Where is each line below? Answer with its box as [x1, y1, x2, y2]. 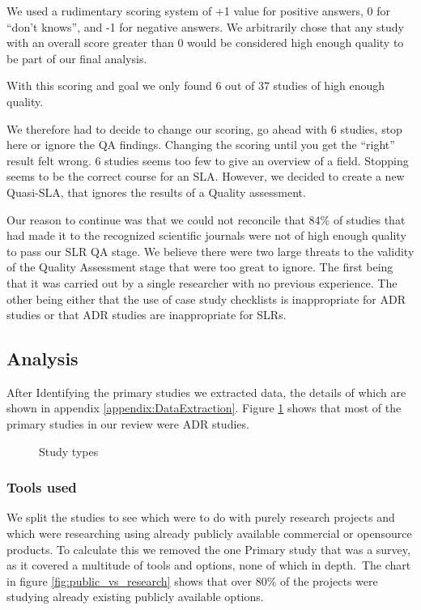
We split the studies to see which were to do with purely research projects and [6, 509, 395, 526]
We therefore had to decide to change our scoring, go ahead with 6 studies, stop [6, 120, 402, 137]
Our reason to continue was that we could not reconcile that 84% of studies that [6, 211, 406, 228]
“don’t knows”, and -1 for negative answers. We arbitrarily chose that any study [6, 18, 404, 35]
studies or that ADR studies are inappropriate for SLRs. [6, 306, 287, 323]
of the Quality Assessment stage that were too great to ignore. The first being [6, 258, 393, 275]
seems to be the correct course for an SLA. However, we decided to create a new [6, 168, 405, 185]
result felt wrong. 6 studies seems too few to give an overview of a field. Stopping [6, 151, 409, 168]
